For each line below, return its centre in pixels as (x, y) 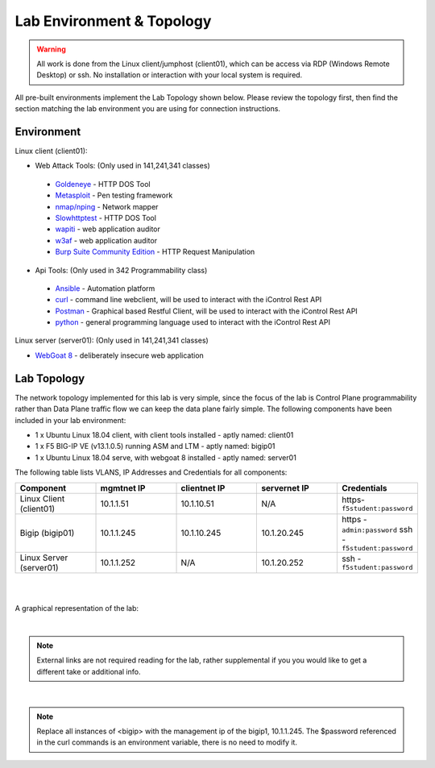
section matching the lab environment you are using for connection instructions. (148, 109)
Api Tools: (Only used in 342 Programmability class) (121, 270)
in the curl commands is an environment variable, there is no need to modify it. (167, 742)
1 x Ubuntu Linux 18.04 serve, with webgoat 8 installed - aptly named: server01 (166, 457)
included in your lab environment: (70, 420)
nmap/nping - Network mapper (107, 206)
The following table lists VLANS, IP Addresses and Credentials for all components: (151, 472)
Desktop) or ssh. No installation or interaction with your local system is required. (170, 75)
